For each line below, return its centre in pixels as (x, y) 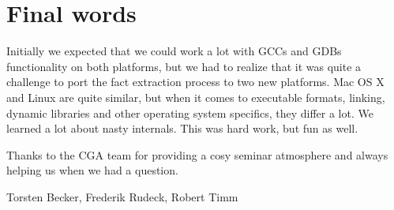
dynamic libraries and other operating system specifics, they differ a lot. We (190, 112)
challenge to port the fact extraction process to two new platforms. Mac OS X (195, 82)
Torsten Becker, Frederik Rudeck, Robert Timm (122, 196)
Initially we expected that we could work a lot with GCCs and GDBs (174, 51)
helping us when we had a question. (92, 170)
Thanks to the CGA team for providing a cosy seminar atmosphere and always (197, 154)
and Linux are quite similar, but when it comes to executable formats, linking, (196, 97)
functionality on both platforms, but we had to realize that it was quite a (184, 66)
